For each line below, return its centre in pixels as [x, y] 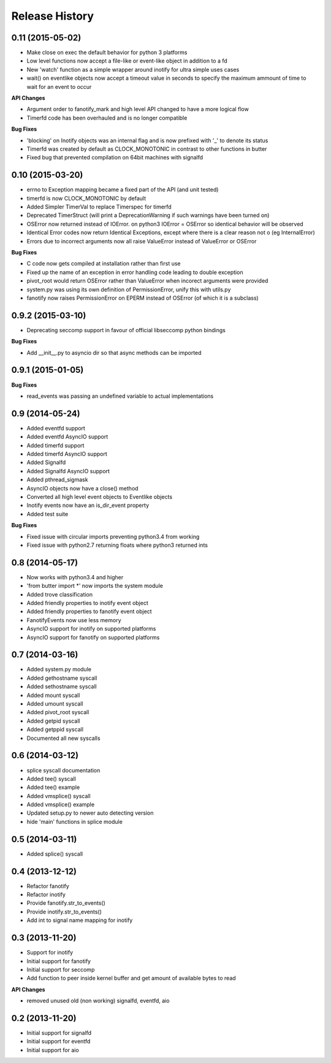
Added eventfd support [56, 428]
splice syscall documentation [63, 770]
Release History [53, 16]
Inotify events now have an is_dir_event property [88, 505]
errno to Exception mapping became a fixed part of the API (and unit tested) [123, 189]
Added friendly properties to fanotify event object [89, 612]
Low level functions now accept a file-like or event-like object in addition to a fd [127, 61]
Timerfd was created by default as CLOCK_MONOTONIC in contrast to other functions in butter [147, 149]
